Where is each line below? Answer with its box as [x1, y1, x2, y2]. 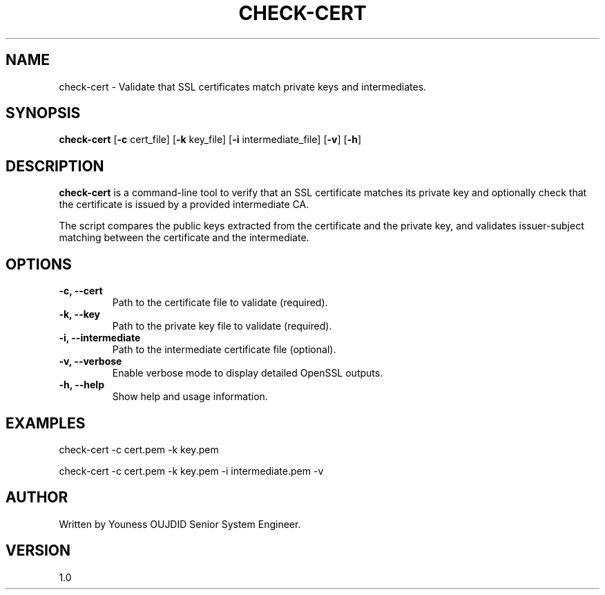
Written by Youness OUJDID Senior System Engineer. [59, 518, 301, 530]
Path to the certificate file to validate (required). [112, 296, 328, 309]
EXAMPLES [6, 414, 86, 432]
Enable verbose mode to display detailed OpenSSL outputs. [112, 367, 383, 379]
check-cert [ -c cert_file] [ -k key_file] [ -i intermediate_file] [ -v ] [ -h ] [59, 133, 362, 146]
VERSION [6, 542, 71, 560]
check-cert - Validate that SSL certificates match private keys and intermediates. [59, 80, 427, 93]
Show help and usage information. [112, 390, 268, 403]
